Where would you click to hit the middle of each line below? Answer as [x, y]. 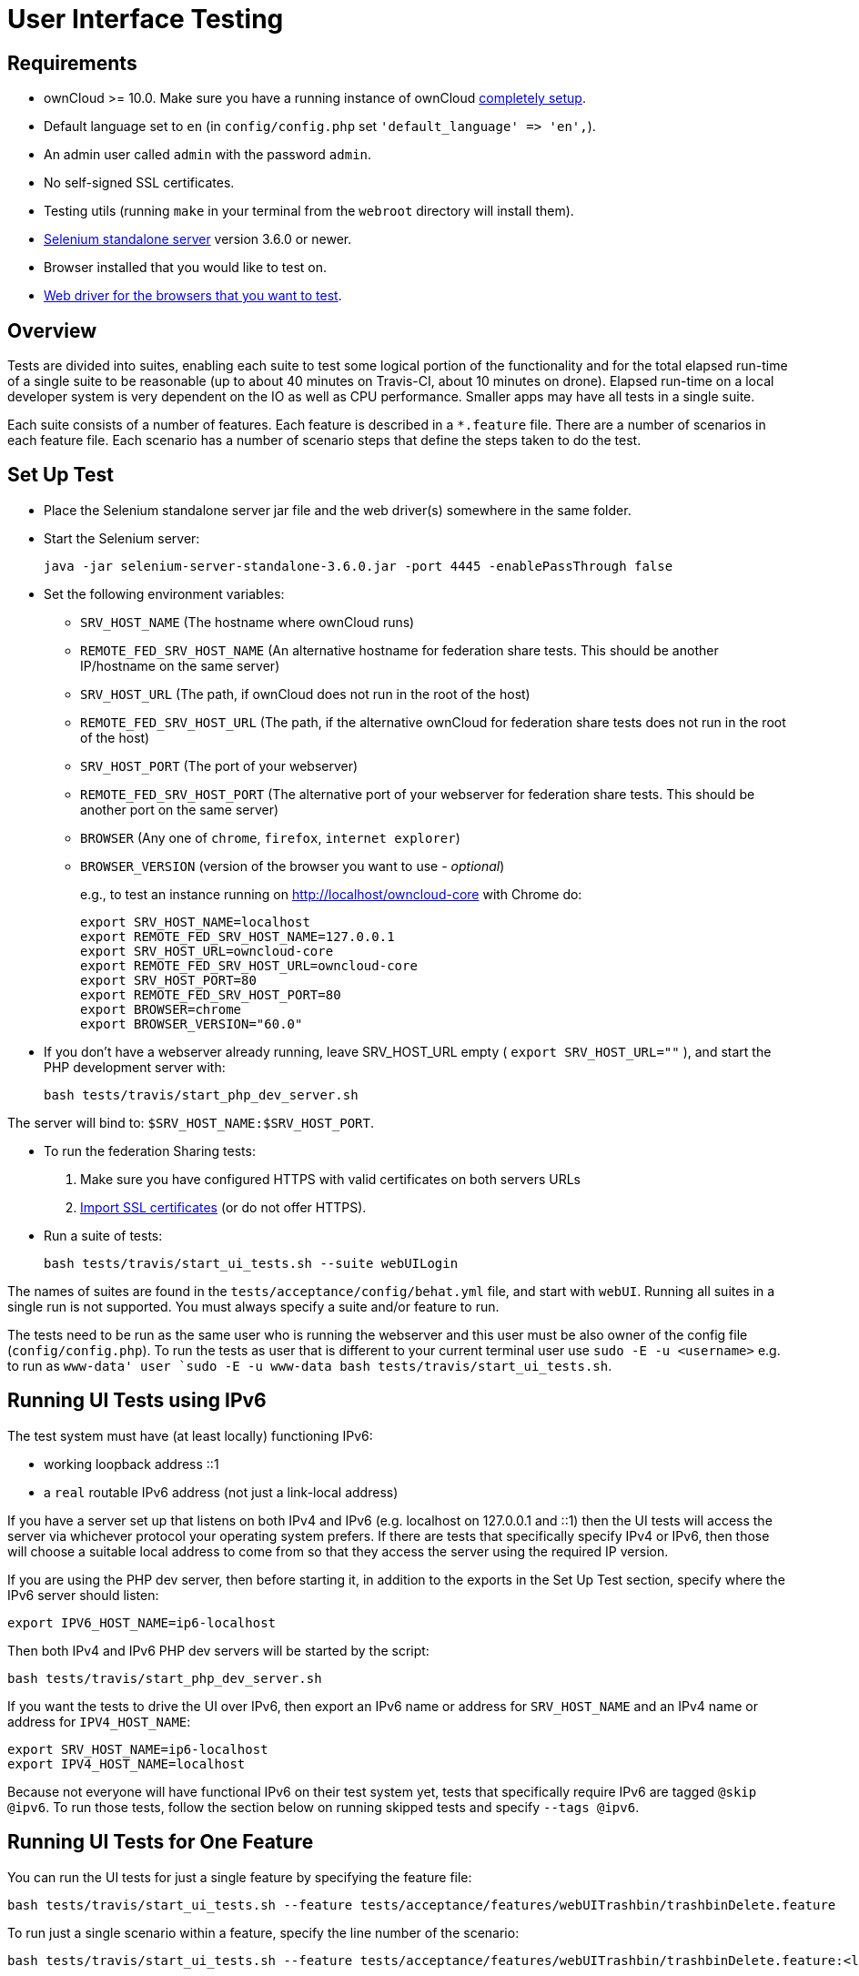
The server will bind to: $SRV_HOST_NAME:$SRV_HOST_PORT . [191, 1122]
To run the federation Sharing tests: [150, 1150]
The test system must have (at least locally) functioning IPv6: [190, 1435]
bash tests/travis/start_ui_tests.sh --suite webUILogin [251, 1263]
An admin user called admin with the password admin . [208, 155]
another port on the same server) [180, 809]
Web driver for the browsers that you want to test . [193, 296]
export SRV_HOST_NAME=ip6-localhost [138, 1749]
